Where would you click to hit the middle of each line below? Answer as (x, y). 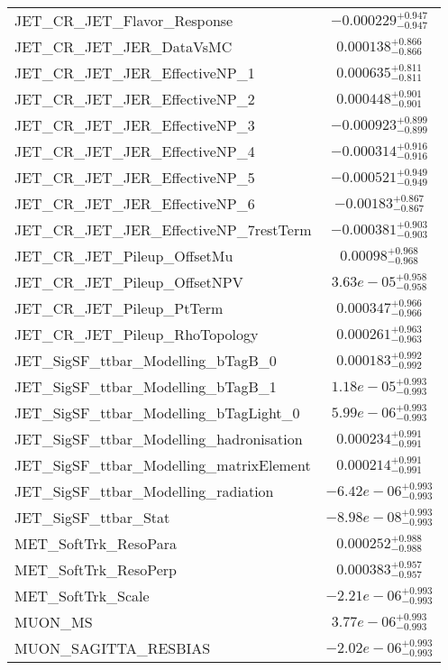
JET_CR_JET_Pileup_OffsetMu (124, 256)
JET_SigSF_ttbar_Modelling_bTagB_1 (146, 386)
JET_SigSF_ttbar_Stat (92, 517)
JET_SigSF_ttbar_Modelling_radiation (144, 491)
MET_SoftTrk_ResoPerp (96, 569)
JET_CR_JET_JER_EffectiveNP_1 (135, 73)
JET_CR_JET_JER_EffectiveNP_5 (135, 177)
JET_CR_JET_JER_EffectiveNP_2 (135, 99)
